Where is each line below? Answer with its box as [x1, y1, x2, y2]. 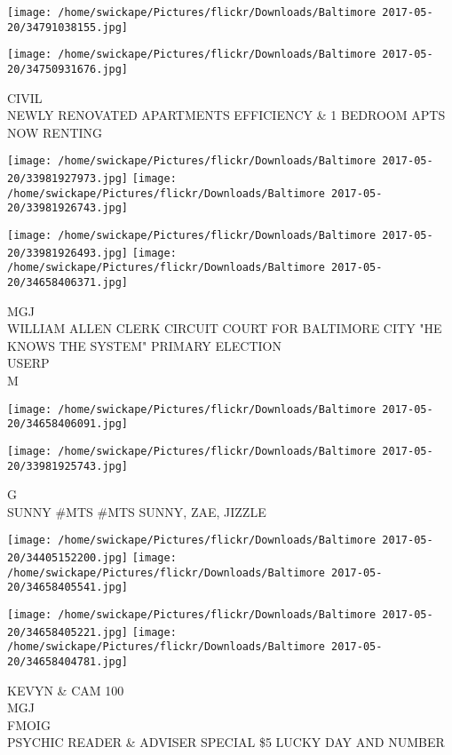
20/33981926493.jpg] [7, 246, 129, 259]
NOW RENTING [7, 123, 103, 141]
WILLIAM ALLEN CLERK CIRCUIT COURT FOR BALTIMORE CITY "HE [7, 319, 442, 338]
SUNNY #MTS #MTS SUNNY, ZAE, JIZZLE [7, 502, 266, 521]
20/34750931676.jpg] [7, 62, 129, 75]
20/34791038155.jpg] [7, 20, 129, 34]
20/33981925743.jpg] [7, 459, 129, 473]
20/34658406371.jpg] [7, 276, 129, 289]
